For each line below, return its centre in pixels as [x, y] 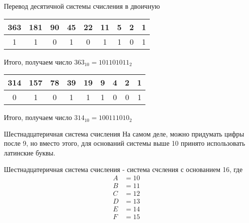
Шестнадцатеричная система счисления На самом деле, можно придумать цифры [124, 133]
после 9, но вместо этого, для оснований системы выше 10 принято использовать [124, 143]
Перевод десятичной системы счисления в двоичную [82, 6]
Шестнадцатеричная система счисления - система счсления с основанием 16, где [123, 169]
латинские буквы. [30, 152]
